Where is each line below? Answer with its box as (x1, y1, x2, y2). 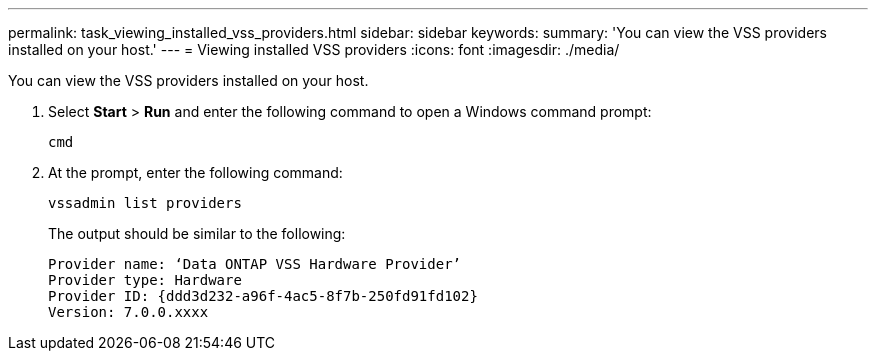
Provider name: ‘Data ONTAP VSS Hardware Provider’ (48, 256, 462, 272)
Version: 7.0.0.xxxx (48, 304, 209, 320)
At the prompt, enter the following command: (48, 164, 343, 181)
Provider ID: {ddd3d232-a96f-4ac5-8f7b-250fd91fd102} (48, 288, 478, 304)
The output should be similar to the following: (48, 225, 346, 242)
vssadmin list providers (48, 195, 242, 211)
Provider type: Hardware (48, 272, 242, 288)
